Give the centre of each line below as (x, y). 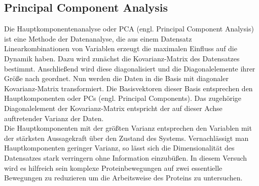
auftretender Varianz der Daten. (54, 118)
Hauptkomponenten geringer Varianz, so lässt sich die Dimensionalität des (119, 148)
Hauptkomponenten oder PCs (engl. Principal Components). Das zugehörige (123, 98)
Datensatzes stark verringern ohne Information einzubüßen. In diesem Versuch (126, 157)
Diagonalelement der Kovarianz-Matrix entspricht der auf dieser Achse (113, 108)
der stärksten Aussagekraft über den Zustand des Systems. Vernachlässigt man (126, 138)
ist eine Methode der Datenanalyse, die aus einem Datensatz (98, 38)
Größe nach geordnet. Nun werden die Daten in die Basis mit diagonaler (116, 78)
